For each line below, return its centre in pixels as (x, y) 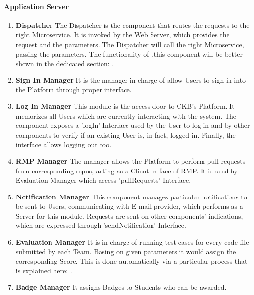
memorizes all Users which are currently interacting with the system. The (126, 115)
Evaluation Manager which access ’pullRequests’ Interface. (103, 180)
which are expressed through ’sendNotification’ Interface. (101, 225)
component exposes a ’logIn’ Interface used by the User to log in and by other (133, 125)
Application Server (37, 6)
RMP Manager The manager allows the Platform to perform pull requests (130, 160)
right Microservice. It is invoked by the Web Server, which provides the (122, 35)
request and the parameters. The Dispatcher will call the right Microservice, (130, 44)
